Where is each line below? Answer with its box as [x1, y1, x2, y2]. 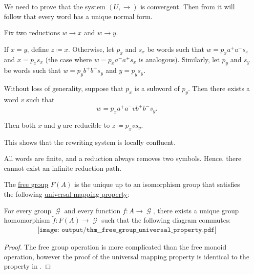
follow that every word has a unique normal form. [4, 11, 153, 21]
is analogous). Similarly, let [139, 54, 220, 64]
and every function [64, 205, 121, 215]
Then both [4, 119, 36, 130]
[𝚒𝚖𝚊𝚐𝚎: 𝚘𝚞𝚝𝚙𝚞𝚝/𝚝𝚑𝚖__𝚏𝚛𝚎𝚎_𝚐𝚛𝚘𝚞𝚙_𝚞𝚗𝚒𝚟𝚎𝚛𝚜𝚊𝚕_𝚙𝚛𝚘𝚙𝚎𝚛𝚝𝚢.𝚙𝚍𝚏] [37, 227, 217, 234]
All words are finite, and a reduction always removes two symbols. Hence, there [4, 153, 241, 163]
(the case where [45, 54, 92, 64]
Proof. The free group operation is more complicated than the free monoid [4, 242, 227, 252]
